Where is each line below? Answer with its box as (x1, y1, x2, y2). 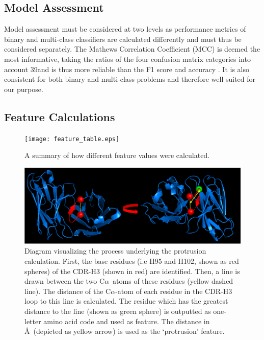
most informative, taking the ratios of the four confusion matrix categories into (4, 53, 251, 64)
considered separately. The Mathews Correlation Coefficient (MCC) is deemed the (4, 43, 260, 54)
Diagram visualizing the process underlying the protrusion (24, 245, 206, 256)
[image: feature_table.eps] (24, 135, 120, 143)
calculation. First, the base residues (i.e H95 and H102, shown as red (24, 256, 239, 266)
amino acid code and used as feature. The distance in (43, 315, 210, 326)
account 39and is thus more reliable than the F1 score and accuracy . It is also (4, 63, 249, 74)
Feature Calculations (4, 108, 115, 124)
